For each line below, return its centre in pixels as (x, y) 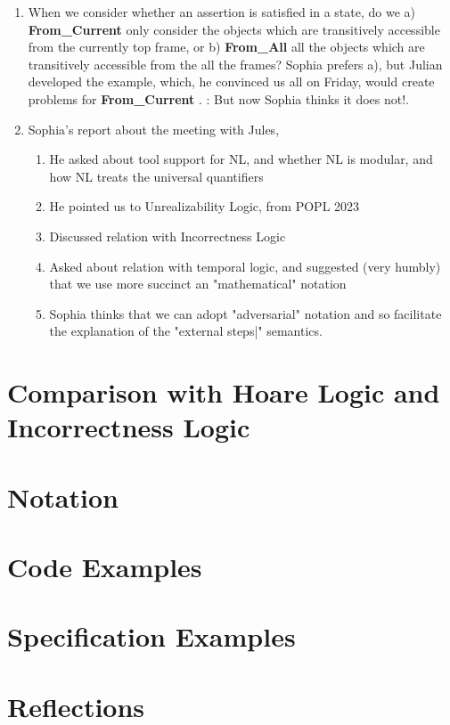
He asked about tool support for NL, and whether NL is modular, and (241, 159)
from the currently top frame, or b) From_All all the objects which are (226, 47)
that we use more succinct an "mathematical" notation (198, 284)
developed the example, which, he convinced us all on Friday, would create (231, 81)
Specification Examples (151, 636)
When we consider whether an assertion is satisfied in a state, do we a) (222, 12)
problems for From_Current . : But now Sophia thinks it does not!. (218, 98)
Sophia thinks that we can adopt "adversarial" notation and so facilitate (245, 313)
